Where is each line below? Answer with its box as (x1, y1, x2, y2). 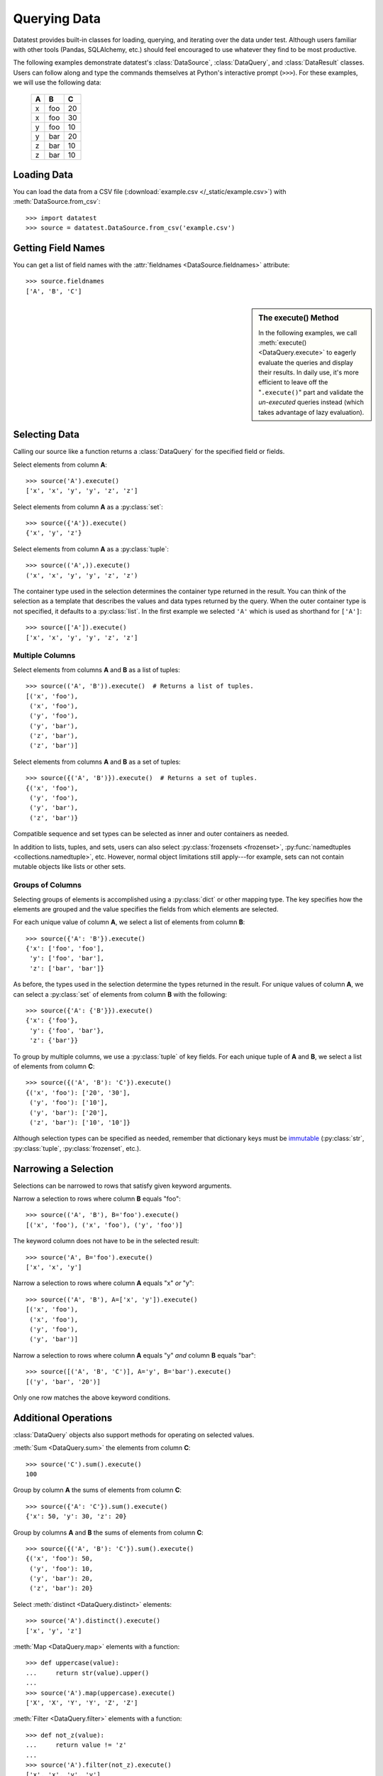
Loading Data (13, 168, 74, 180)
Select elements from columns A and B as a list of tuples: (13, 665, 180, 674)
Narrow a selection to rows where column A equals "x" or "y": (13, 1279, 194, 1287)
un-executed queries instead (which (258, 398, 365, 406)
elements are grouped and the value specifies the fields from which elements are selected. (13, 904, 279, 913)
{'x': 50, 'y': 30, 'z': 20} (26, 1512, 127, 1520)
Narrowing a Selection (13, 1162, 113, 1175)
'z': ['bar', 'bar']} (29, 964, 105, 973)
